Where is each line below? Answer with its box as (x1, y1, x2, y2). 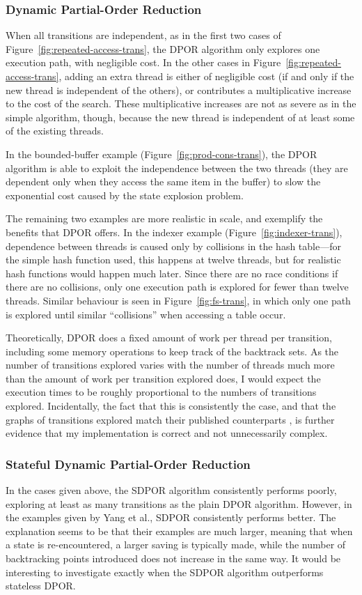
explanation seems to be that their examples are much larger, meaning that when (6, 523, 353, 538)
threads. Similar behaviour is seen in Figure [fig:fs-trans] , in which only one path (6, 293, 351, 307)
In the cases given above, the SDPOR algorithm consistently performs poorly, (6, 483, 337, 497)
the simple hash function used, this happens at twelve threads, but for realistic (6, 252, 341, 267)
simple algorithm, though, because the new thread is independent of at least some (6, 109, 355, 124)
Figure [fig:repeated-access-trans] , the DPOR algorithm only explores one (6, 41, 320, 56)
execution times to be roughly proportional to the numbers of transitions (6, 385, 317, 399)
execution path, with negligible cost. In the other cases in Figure (6, 55, 281, 70)
